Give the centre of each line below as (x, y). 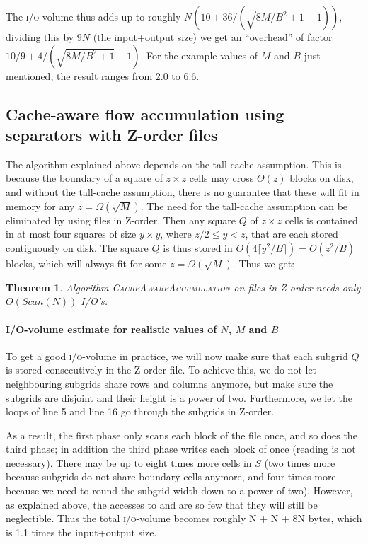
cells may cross (222, 178)
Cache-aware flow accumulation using (145, 114)
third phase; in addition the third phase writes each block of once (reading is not (181, 449)
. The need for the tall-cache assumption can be (244, 206)
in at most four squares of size (71, 234)
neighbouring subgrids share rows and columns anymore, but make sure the (169, 383)
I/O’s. (94, 301)
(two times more (300, 462)
